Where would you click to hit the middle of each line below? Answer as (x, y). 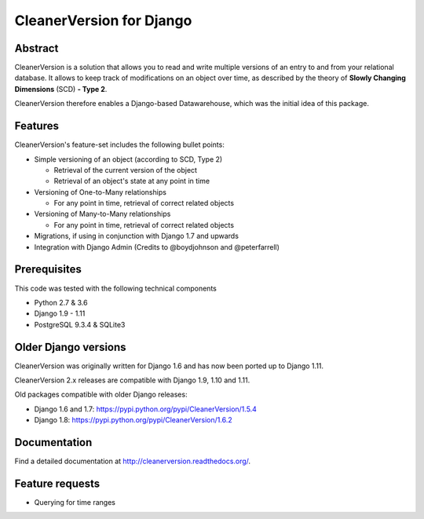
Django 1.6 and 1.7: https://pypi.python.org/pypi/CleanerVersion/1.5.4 (145, 409)
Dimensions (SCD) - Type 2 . (61, 89)
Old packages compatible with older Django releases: (101, 395)
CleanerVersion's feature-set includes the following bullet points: (120, 144)
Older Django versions (70, 347)
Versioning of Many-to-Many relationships (102, 214)
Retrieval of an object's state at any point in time (132, 181)
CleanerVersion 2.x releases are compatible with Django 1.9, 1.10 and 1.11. (132, 380)
